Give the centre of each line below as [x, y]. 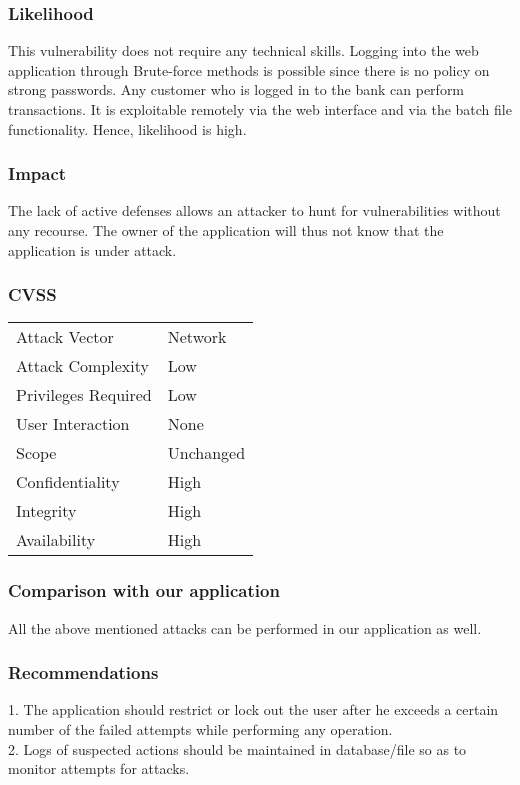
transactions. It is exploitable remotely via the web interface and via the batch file [260, 109]
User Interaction [73, 424]
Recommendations [83, 672]
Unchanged [206, 453]
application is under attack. [92, 249]
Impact [37, 173]
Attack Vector [65, 337]
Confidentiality [68, 482]
